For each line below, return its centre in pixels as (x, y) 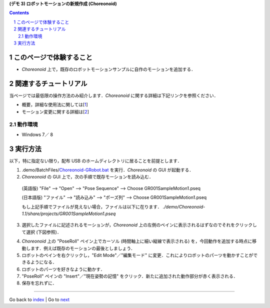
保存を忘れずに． (39, 283)
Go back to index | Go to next (39, 299)
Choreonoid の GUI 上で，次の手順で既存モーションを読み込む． (87, 177)
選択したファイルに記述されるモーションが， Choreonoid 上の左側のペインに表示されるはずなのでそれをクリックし (139, 225)
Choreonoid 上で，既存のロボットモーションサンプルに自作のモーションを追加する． (109, 69)
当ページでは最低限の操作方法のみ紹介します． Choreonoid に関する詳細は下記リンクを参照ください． (114, 95)
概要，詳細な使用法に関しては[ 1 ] (55, 104)
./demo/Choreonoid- (184, 206)
